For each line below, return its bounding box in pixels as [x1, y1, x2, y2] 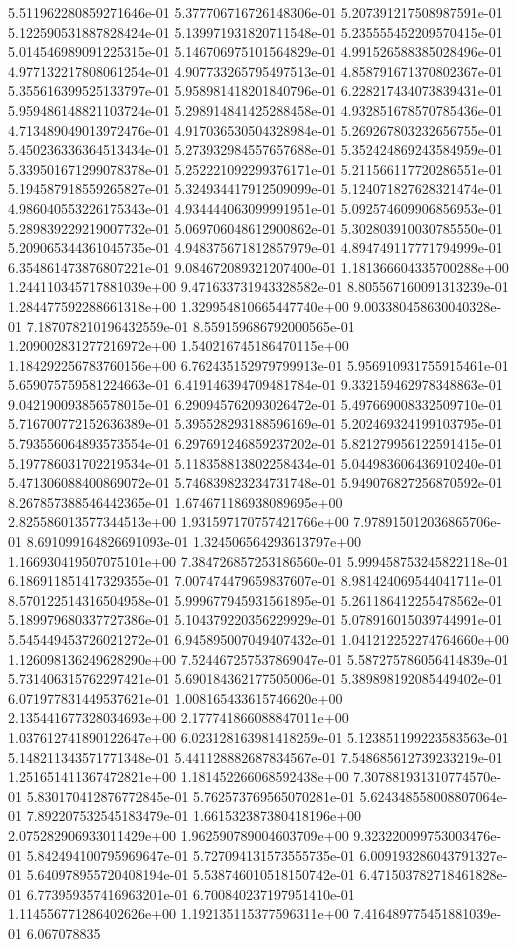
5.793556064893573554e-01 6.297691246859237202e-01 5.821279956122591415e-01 [8, 433, 503, 454]
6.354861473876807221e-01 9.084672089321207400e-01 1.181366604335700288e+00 [8, 256, 509, 277]
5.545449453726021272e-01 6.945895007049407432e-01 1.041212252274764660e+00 [8, 629, 509, 649]
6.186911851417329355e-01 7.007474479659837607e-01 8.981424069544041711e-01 [8, 570, 503, 591]
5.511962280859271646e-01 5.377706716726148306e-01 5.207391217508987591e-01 [8, 2, 503, 22]
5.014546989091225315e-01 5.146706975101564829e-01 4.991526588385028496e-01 [8, 41, 503, 62]
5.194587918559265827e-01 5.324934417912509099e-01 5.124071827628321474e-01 [8, 178, 503, 199]
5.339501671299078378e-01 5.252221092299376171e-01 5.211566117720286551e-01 [8, 158, 503, 179]
